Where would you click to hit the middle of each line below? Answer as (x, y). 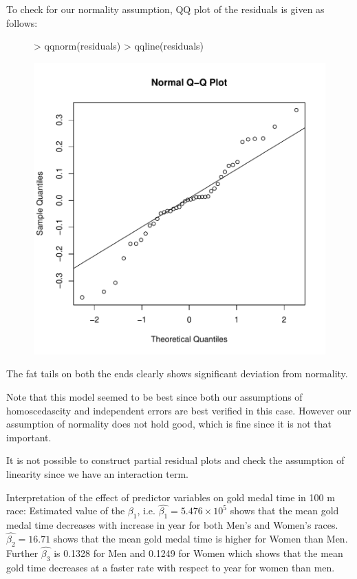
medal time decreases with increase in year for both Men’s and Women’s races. (172, 525)
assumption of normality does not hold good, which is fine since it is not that (169, 424)
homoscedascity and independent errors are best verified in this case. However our (179, 410)
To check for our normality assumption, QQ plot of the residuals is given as (165, 9)
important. (29, 437)
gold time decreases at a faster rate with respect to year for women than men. (171, 567)
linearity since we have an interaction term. (98, 473)
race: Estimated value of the (66, 510)
